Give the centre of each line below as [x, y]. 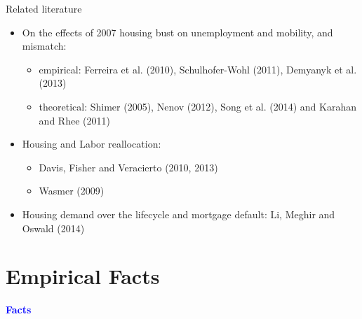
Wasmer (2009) [72, 191]
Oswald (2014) [53, 228]
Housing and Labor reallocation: [92, 144]
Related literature [44, 8]
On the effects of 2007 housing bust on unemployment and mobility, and [177, 32]
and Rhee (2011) [74, 120]
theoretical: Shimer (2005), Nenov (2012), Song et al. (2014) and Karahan [198, 106]
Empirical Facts [83, 276]
